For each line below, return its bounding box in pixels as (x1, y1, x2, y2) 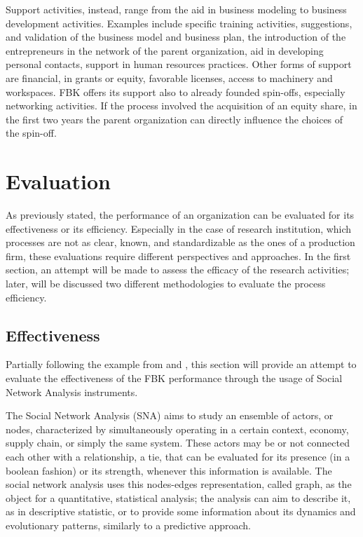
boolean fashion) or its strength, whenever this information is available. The (6, 463, 332, 477)
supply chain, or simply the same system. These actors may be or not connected (6, 435, 350, 450)
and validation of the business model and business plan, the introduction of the (6, 29, 346, 44)
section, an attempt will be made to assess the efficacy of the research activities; (6, 262, 350, 277)
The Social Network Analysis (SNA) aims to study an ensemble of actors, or (6, 408, 334, 423)
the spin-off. (6, 125, 57, 140)
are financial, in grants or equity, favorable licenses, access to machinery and (6, 70, 333, 85)
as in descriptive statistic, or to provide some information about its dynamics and (6, 504, 356, 519)
